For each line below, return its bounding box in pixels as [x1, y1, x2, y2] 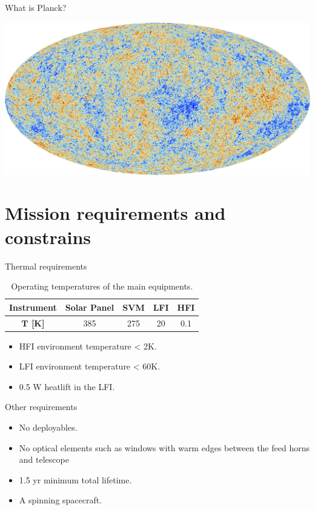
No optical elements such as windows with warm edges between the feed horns [19, 441, 310, 454]
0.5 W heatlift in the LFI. [19, 380, 115, 392]
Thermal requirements [5, 259, 87, 272]
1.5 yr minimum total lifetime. [19, 473, 132, 486]
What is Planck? [5, 1, 67, 13]
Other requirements [5, 400, 78, 413]
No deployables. [19, 421, 78, 433]
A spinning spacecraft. [19, 494, 102, 506]
